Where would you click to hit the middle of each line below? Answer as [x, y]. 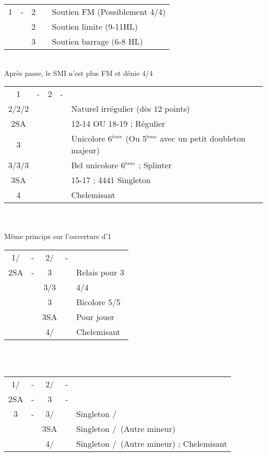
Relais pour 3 [100, 272]
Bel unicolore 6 [98, 165]
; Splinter [155, 165]
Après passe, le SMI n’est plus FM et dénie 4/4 [79, 73]
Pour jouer [95, 316]
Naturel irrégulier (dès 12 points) [130, 109]
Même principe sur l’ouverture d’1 [58, 236]
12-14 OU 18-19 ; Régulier [118, 124]
